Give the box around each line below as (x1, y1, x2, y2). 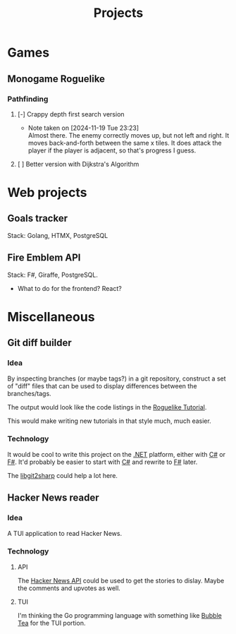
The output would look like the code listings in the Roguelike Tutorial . (7, 402, 207, 411)
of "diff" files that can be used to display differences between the (7, 381, 197, 390)
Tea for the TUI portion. (17, 618, 86, 627)
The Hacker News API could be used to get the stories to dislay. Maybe (17, 576, 225, 585)
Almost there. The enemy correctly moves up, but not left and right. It (27, 131, 230, 139)
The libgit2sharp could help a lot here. (7, 471, 118, 479)
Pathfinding (7, 94, 49, 104)
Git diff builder (7, 337, 72, 349)
